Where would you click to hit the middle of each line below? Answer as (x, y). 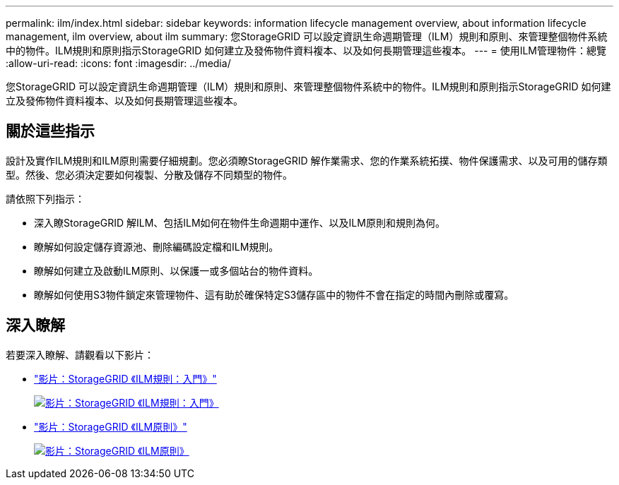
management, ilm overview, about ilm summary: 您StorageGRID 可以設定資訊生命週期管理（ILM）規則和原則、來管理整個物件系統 (307, 36)
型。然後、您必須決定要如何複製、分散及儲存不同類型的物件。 (149, 174)
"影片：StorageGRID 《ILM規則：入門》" (125, 378)
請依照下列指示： (45, 198)
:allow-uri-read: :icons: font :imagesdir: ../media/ (118, 63)
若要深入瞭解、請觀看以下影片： (80, 354)
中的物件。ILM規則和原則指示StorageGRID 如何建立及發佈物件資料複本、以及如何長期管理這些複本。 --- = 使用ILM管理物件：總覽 (306, 50)
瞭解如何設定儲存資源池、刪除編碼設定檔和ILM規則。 (157, 246)
